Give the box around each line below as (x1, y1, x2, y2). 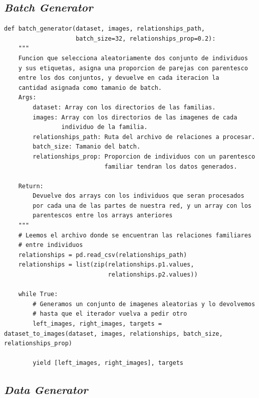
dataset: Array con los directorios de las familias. (33, 103, 216, 111)
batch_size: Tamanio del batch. (33, 143, 141, 151)
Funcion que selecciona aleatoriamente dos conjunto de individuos (18, 54, 248, 62)
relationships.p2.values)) (108, 271, 198, 279)
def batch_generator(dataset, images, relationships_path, (4, 25, 205, 33)
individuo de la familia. (61, 123, 148, 131)
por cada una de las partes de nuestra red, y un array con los (33, 202, 251, 209)
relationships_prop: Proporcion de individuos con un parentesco (33, 153, 255, 160)
